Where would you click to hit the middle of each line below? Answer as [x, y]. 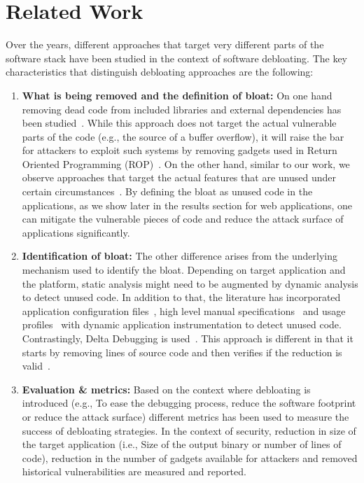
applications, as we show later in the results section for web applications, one [187, 205]
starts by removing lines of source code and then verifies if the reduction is [182, 352]
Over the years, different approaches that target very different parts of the [165, 44]
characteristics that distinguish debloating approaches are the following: [160, 72]
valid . [36, 366]
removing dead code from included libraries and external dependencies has [182, 109]
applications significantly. [76, 232]
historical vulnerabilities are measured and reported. [134, 471]
